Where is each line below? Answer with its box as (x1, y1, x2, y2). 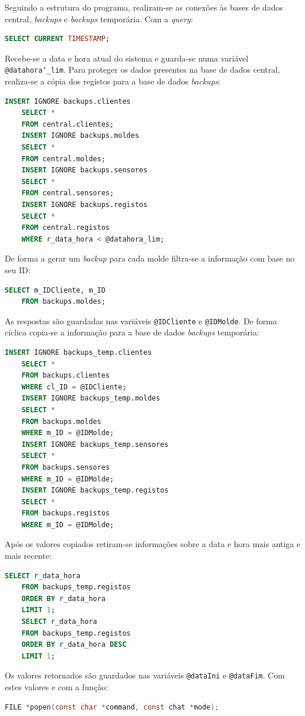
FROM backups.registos (21, 509, 110, 518)
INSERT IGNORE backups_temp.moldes (21, 394, 160, 403)
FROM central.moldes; (21, 154, 106, 163)
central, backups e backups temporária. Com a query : (5, 12, 193, 25)
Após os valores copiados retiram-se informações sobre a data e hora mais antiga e (5, 538, 300, 550)
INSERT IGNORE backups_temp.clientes (5, 348, 152, 357)
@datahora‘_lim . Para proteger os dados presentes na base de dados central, (5, 63, 280, 76)
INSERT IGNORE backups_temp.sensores (21, 440, 169, 449)
